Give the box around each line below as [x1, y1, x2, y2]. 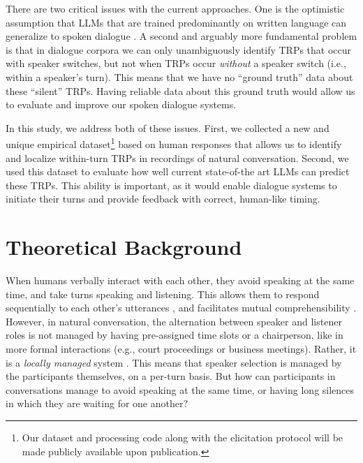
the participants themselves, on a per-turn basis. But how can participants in [6, 369, 336, 383]
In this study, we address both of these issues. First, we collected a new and [6, 120, 329, 135]
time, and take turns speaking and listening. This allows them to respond [6, 286, 320, 301]
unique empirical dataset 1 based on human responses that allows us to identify [6, 135, 342, 151]
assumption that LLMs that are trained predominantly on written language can [6, 15, 347, 29]
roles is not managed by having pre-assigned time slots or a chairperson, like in [6, 328, 343, 342]
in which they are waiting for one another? [6, 396, 188, 411]
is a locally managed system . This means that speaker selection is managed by [6, 355, 342, 369]
